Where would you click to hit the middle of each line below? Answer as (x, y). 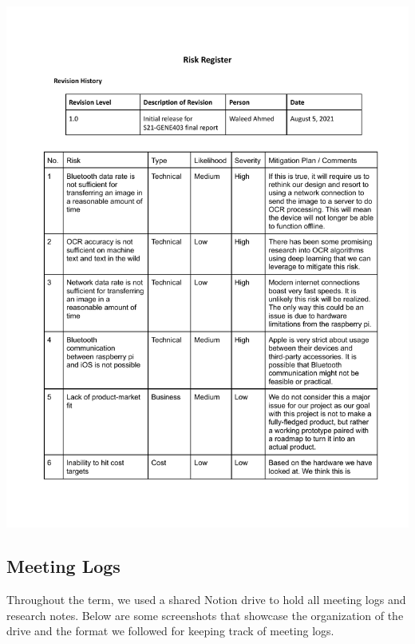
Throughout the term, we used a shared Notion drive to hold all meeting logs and (206, 600)
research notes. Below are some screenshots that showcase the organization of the (205, 615)
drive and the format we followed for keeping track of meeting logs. (170, 631)
